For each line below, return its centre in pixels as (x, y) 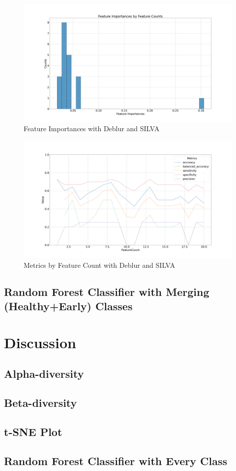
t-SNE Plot (33, 431)
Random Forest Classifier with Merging (107, 291)
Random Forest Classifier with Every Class (116, 460)
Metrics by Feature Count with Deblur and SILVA (100, 265)
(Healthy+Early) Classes (68, 306)
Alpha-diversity (44, 374)
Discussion (40, 342)
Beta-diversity (41, 403)
